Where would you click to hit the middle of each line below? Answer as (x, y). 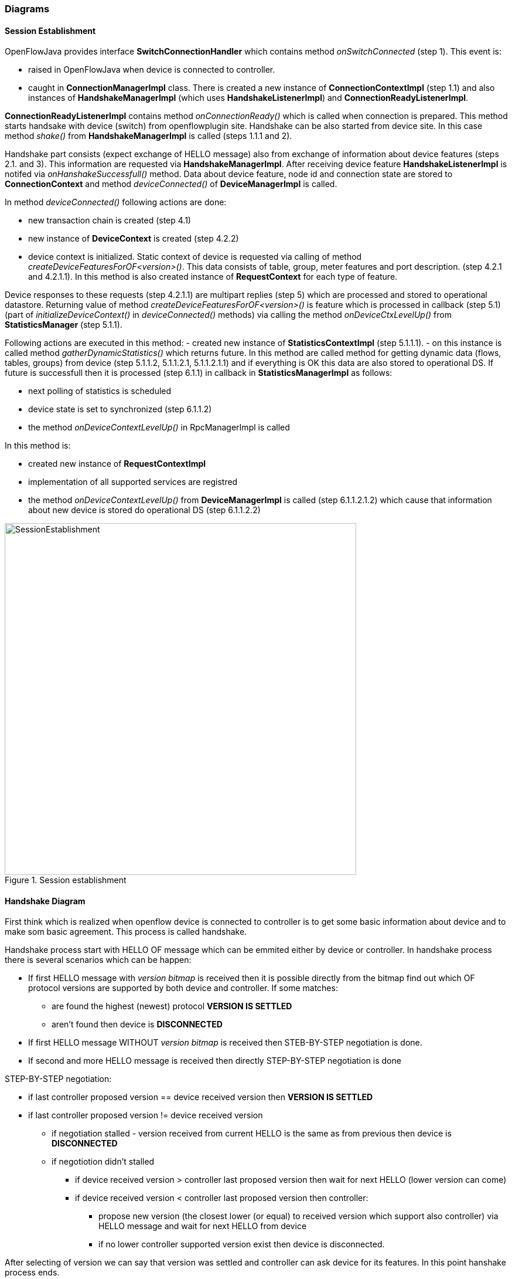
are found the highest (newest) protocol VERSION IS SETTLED (172, 1006)
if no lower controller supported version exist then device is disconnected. (242, 1244)
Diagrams (27, 9)
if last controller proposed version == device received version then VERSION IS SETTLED (201, 1097)
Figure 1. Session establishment (66, 880)
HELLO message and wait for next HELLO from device (203, 1226)
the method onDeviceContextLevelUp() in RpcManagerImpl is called (159, 428)
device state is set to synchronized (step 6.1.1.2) (120, 409)
